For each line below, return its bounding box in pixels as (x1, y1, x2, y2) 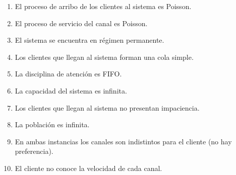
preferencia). (15, 146, 53, 156)
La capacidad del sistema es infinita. (15, 85, 127, 96)
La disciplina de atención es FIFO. (15, 68, 122, 79)
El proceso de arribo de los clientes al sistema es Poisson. (15, 1, 192, 11)
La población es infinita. (15, 119, 90, 130)
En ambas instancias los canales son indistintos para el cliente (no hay (15, 136, 232, 146)
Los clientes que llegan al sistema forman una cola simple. (15, 51, 194, 62)
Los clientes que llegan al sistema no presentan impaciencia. (15, 102, 200, 113)
